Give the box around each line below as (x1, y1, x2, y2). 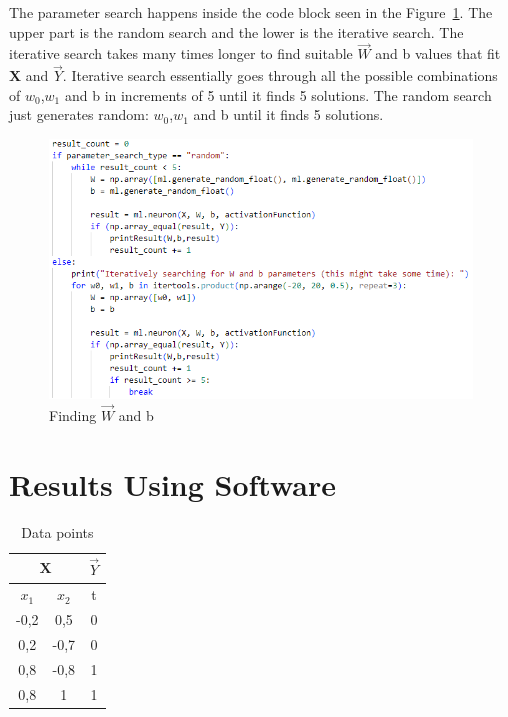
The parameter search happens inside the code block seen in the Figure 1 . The (9, 2, 493, 22)
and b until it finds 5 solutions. (193, 104, 384, 125)
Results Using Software (9, 463, 337, 504)
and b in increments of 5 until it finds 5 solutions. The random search (64, 84, 492, 105)
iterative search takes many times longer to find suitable (9, 43, 353, 64)
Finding (49, 405, 97, 426)
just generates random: (9, 104, 149, 125)
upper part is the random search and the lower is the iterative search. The (9, 21, 464, 42)
